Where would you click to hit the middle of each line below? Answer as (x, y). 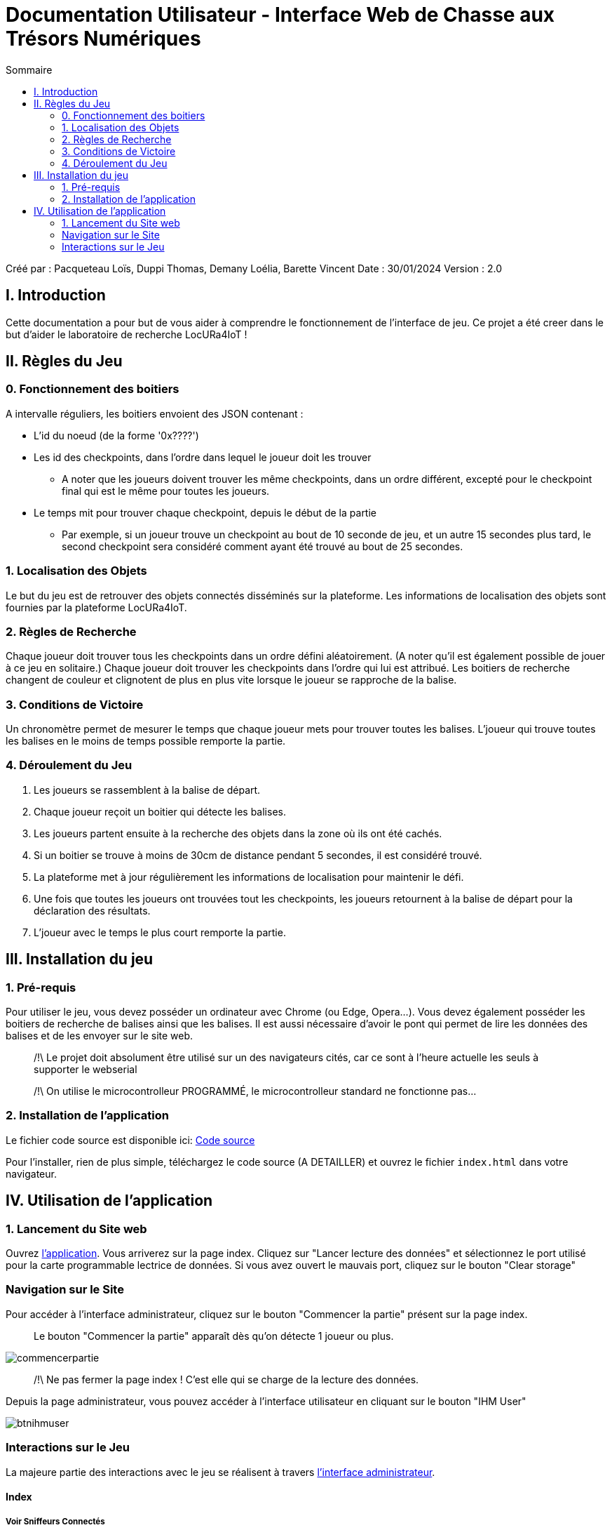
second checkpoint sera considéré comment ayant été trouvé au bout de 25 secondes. (263, 546)
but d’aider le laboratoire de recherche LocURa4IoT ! (127, 334)
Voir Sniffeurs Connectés (55, 1521)
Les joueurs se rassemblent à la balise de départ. (147, 790)
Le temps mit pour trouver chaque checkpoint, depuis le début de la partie (205, 512)
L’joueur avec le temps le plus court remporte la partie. (160, 932)
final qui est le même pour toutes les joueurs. (166, 491)
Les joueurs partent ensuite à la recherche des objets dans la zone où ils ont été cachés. (238, 833)
